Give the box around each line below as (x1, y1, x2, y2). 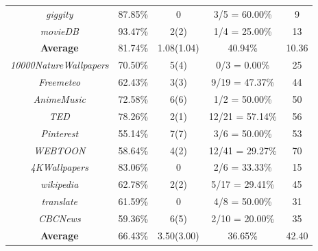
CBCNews (38, 211, 81, 225)
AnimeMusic (33, 91, 86, 106)
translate (41, 194, 77, 208)
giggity (46, 6, 73, 21)
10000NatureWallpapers (10, 58, 109, 72)
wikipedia (40, 177, 79, 191)
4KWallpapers (30, 160, 88, 174)
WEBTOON (34, 143, 86, 157)
